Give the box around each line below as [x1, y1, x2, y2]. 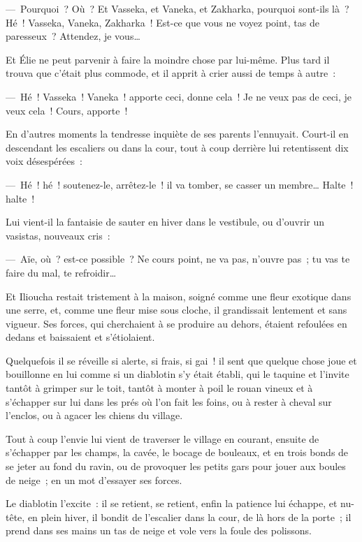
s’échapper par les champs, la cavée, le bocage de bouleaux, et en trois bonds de [6, 445, 349, 460]
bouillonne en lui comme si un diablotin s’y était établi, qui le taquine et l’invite [6, 367, 349, 381]
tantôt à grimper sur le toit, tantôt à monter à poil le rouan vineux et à [6, 381, 313, 395]
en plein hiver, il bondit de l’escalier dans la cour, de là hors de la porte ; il [27, 509, 352, 524]
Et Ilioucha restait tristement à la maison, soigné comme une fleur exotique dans [6, 288, 352, 303]
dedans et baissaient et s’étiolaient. [6, 330, 155, 344]
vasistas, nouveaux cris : [6, 228, 110, 242]
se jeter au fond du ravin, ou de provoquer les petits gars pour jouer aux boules [6, 459, 346, 474]
